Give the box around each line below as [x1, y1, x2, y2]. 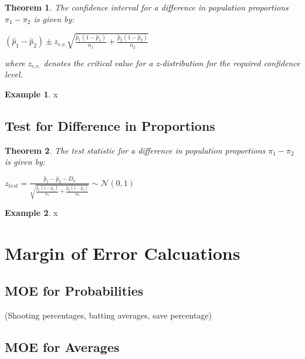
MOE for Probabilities [5, 281, 144, 299]
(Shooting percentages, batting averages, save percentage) [5, 309, 212, 321]
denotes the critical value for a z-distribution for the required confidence [43, 56, 300, 69]
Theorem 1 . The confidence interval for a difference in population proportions [5, 1, 289, 13]
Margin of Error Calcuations [5, 241, 240, 265]
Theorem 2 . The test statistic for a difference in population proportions [5, 144, 266, 156]
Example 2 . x [5, 206, 58, 219]
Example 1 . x [5, 87, 58, 100]
